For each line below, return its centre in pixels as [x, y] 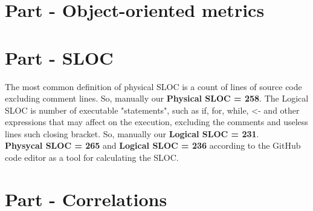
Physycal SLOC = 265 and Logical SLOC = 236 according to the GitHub [153, 145]
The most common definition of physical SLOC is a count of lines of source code [153, 86]
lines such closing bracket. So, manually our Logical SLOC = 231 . [132, 133]
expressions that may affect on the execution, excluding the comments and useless [156, 122]
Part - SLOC [59, 57]
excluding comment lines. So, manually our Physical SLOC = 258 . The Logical [157, 98]
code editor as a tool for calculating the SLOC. [92, 157]
